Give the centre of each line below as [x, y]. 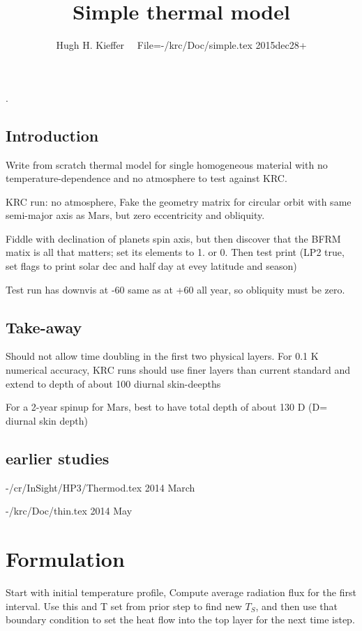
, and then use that [296, 606]
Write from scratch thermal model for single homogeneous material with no [167, 164]
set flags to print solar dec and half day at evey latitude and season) [151, 266]
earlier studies [58, 458]
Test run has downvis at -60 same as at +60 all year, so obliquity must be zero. [175, 289]
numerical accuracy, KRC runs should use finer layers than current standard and [178, 370]
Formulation [65, 559]
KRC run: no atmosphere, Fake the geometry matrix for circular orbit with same [179, 201]
